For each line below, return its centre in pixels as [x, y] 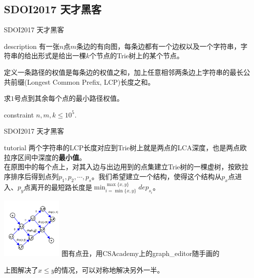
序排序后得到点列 [31, 176]
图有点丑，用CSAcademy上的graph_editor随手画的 [141, 253]
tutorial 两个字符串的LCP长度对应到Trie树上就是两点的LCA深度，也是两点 [122, 147]
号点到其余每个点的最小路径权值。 [69, 98]
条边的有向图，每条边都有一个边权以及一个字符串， [159, 46]
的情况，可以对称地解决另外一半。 [109, 269]
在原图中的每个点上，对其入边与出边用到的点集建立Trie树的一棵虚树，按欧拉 [126, 167]
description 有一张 [32, 46]
